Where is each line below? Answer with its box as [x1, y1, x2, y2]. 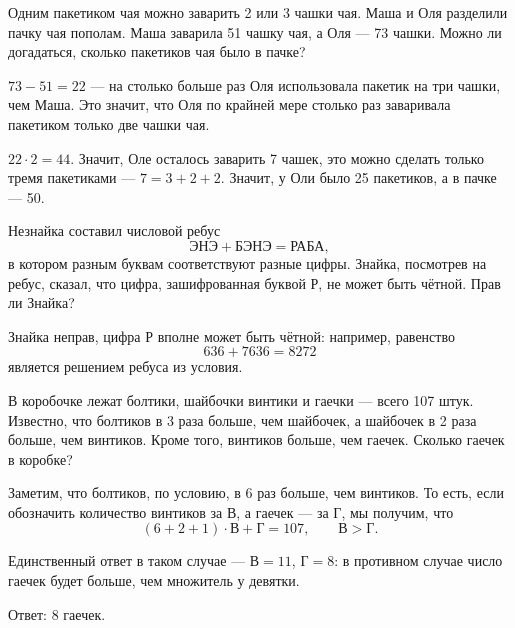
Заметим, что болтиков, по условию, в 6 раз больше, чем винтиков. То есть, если [8, 482, 504, 503]
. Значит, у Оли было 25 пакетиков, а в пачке [220, 167, 497, 188]
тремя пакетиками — [8, 167, 136, 188]
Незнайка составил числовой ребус [8, 220, 221, 241]
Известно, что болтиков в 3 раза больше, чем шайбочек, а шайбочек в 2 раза [8, 409, 477, 430]
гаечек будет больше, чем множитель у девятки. [8, 570, 300, 591]
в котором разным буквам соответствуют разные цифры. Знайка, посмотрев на [8, 252, 487, 273]
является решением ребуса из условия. [8, 356, 243, 377]
